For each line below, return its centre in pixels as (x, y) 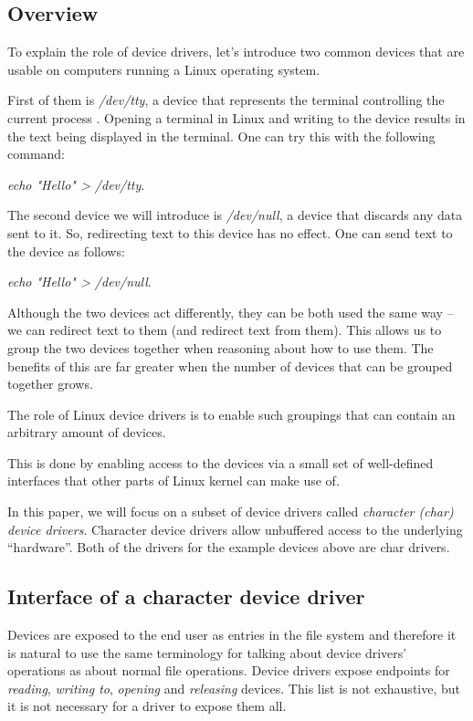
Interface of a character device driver (186, 596)
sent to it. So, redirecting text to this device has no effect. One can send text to (230, 232)
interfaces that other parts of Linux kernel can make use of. (173, 481)
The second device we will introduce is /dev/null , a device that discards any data (235, 215)
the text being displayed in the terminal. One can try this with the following (221, 136)
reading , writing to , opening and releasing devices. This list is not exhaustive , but (234, 688)
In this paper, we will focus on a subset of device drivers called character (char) (231, 512)
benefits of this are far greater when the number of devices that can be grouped (230, 366)
